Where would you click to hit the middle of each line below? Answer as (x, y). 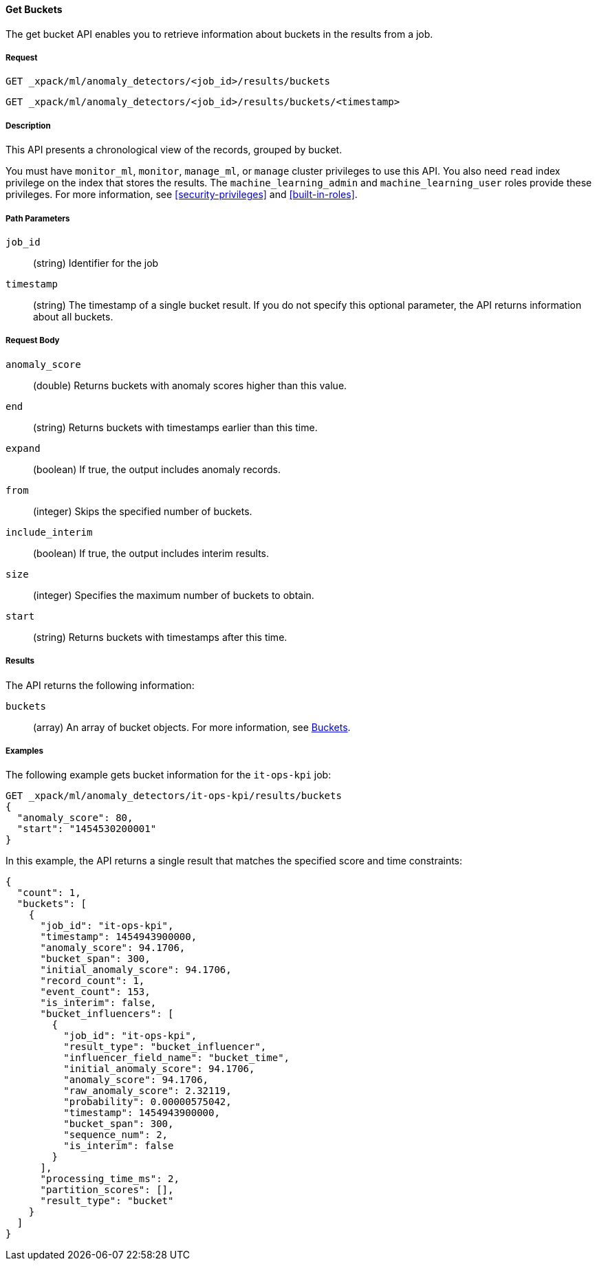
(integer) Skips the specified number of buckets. (143, 511)
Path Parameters (38, 218)
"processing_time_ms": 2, (110, 1179)
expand (23, 448)
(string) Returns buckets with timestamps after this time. (160, 637)
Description (28, 125)
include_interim (49, 532)
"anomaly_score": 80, (75, 818)
